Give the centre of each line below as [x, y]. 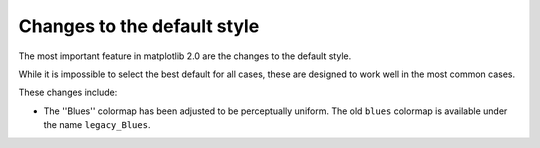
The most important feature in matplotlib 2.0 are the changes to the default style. [185, 56]
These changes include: [68, 92]
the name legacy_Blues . [97, 125]
